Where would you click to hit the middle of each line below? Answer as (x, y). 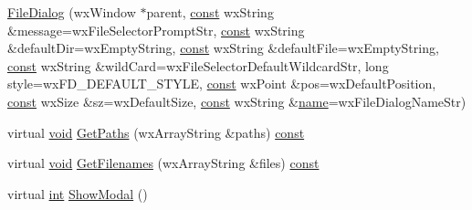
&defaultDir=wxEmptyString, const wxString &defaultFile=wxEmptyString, (223, 48)
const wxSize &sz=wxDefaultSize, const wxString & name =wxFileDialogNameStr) (237, 101)
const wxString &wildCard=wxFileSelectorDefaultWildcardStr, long (198, 65)
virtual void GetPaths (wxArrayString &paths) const (156, 132)
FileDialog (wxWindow (72, 12)
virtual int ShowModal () (78, 193)
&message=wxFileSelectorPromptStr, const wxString (156, 30)
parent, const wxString (210, 12)
